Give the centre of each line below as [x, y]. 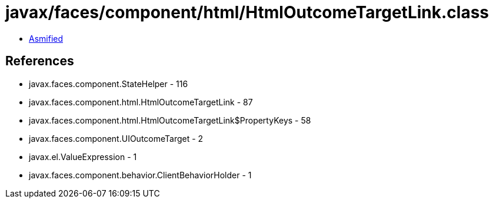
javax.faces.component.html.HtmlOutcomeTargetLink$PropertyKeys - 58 [170, 120]
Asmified [46, 38]
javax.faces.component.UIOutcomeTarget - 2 [116, 138]
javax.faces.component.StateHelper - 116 [109, 84]
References [40, 61]
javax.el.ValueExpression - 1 [83, 157]
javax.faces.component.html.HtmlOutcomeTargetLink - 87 [141, 102]
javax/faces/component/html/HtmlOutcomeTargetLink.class [247, 12]
